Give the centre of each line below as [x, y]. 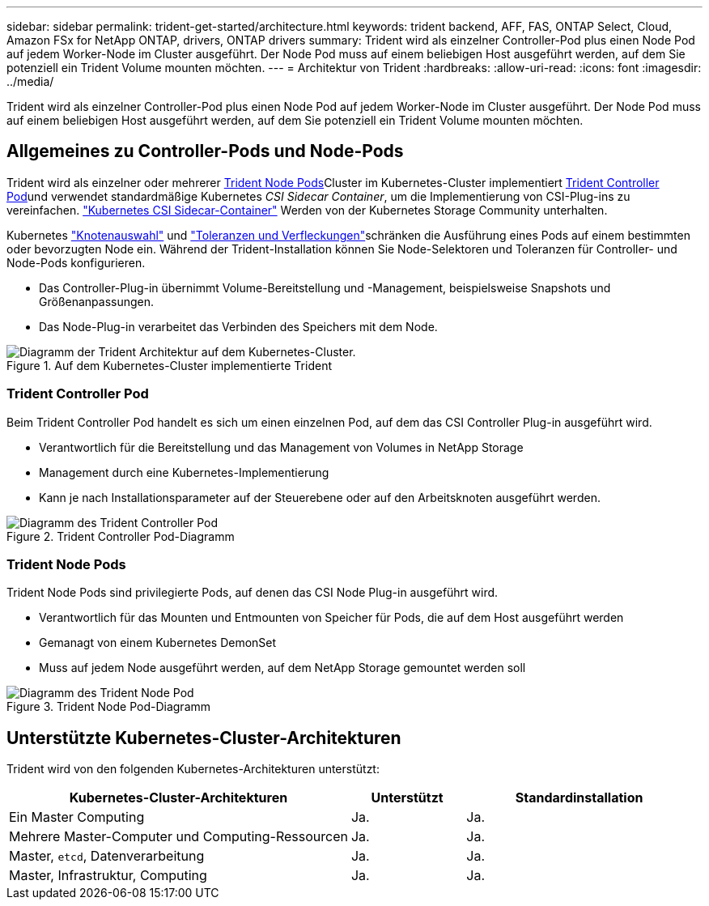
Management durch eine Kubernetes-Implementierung [184, 472]
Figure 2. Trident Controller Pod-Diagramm [121, 536]
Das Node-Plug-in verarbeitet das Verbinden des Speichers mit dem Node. [238, 326]
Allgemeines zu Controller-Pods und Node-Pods [205, 151]
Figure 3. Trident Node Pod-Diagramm [109, 707]
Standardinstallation [579, 798]
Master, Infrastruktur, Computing [108, 876]
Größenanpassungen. [97, 301]
